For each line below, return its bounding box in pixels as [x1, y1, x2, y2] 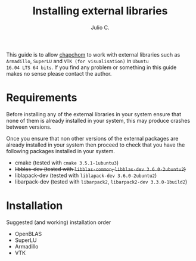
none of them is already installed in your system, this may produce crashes [6, 117, 191, 124]
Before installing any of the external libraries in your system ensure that [6, 110, 182, 117]
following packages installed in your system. [6, 147, 115, 154]
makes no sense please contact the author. [6, 70, 112, 77]
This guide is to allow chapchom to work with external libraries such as [6, 51, 181, 58]
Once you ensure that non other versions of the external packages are [6, 135, 179, 142]
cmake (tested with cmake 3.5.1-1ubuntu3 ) [14, 159, 119, 166]
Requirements [6, 91, 77, 105]
